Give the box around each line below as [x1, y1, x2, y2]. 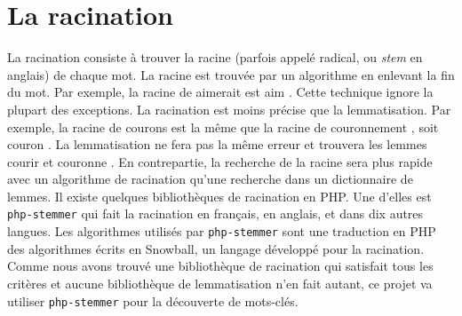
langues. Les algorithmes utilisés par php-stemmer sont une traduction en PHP [7, 222, 436, 241]
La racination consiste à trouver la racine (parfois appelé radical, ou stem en [7, 48, 423, 67]
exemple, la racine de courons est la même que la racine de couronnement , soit [7, 117, 439, 136]
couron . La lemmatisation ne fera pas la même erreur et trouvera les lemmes [7, 135, 427, 154]
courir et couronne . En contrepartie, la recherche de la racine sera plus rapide [7, 152, 433, 170]
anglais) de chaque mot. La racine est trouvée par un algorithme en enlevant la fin [7, 65, 455, 83]
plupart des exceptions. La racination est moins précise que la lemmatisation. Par [7, 99, 451, 118]
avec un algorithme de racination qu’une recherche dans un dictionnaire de [7, 170, 413, 188]
